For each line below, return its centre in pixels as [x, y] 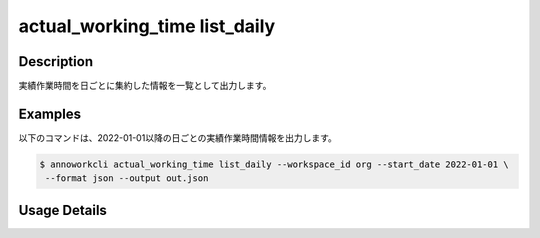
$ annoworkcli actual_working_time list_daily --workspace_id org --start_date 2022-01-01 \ [274, 164]
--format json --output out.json [127, 178]
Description [56, 61]
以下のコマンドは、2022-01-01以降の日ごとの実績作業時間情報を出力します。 [177, 137]
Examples [50, 113]
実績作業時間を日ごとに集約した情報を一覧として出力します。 [145, 86]
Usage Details [62, 210]
